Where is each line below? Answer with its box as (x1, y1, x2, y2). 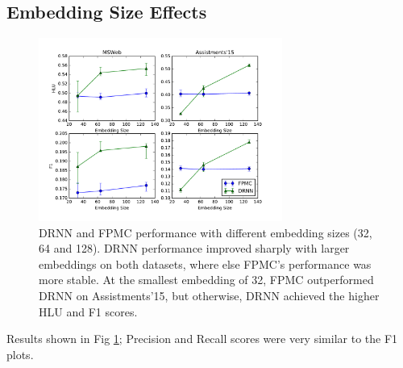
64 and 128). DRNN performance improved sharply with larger (39, 240, 350, 257)
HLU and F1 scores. (39, 303, 138, 320)
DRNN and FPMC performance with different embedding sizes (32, (39, 224, 372, 240)
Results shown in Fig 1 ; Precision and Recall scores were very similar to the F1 (6, 330, 398, 347)
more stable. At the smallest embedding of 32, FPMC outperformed (39, 271, 374, 288)
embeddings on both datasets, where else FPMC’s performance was (39, 255, 372, 272)
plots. (6, 345, 34, 362)
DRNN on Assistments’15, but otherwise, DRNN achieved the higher (39, 286, 380, 303)
